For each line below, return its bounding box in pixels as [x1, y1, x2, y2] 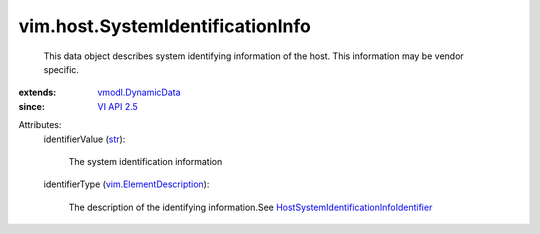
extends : [18, 86, 57, 99]
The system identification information [68, 155, 223, 167]
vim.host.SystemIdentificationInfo [18, 15, 312, 37]
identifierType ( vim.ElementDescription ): [43, 178, 210, 190]
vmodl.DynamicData [97, 86, 181, 99]
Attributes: [18, 119, 62, 131]
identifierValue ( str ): [43, 133, 126, 145]
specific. [43, 63, 80, 75]
